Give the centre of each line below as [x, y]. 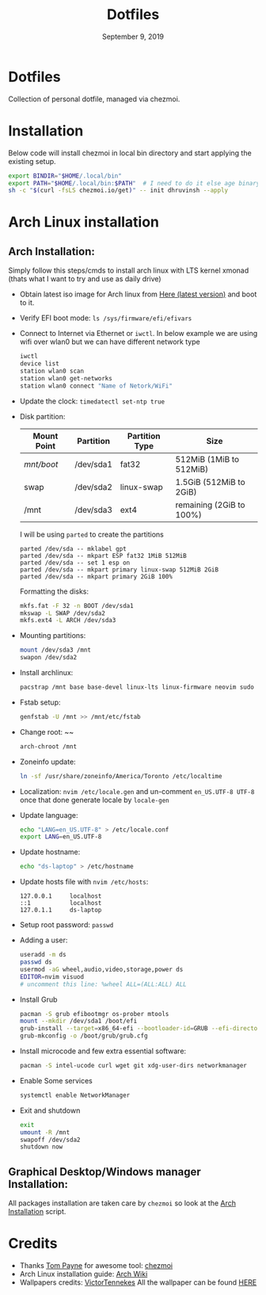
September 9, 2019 [133, 36]
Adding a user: [44, 940]
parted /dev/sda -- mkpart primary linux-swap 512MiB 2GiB [119, 569]
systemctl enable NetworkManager [75, 1095]
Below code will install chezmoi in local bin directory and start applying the [130, 153]
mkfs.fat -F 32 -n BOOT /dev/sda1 [76, 605]
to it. [27, 303]
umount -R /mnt [45, 1132]
